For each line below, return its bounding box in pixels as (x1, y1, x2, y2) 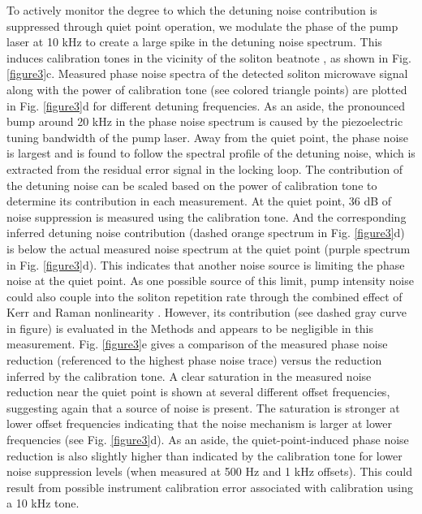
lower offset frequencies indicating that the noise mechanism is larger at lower (6, 415, 392, 432)
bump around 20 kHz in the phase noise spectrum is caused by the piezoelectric (6, 113, 403, 130)
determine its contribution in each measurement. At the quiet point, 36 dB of (6, 192, 392, 209)
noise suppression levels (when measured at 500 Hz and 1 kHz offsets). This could (6, 463, 413, 480)
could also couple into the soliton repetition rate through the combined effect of (6, 287, 403, 305)
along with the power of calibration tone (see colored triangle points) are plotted (6, 80, 407, 97)
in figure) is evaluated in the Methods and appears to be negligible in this (6, 319, 373, 336)
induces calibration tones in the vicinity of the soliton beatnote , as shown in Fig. (6, 49, 411, 66)
